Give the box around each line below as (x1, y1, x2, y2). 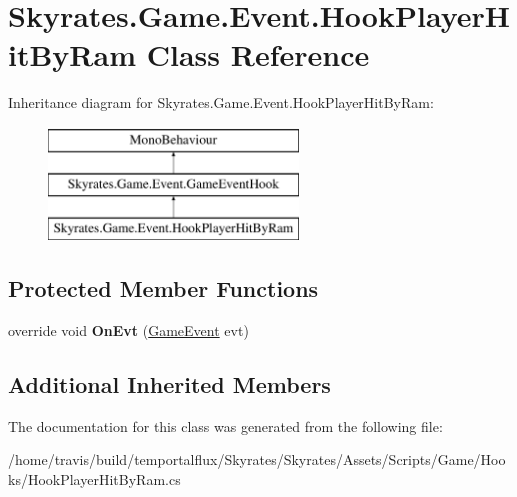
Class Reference (146, 34, 370, 75)
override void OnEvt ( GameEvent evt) (8, 320, 249, 341)
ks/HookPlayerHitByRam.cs (8, 469, 181, 490)
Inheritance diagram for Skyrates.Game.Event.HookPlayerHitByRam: (8, 92, 434, 113)
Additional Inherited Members (8, 369, 331, 400)
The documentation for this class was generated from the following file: (8, 415, 443, 436)
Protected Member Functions (8, 273, 319, 304)
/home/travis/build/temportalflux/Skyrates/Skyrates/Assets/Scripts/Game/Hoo (8, 449, 506, 470)
